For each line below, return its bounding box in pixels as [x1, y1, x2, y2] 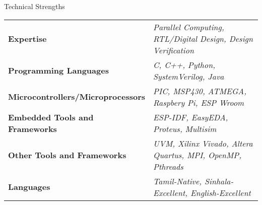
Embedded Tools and [8, 111, 94, 123]
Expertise [8, 32, 47, 44]
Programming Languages [8, 64, 109, 77]
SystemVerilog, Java [153, 70, 224, 82]
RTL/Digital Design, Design [153, 32, 253, 44]
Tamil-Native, [153, 175, 202, 187]
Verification [153, 44, 194, 56]
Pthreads [153, 160, 183, 172]
